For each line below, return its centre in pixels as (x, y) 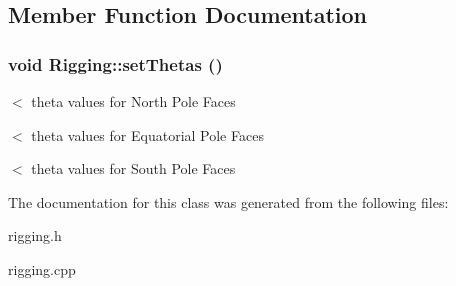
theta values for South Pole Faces (133, 168)
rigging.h (35, 235)
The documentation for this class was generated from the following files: (228, 201)
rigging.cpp (42, 268)
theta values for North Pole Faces (133, 101)
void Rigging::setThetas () (115, 63)
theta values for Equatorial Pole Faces (147, 134)
